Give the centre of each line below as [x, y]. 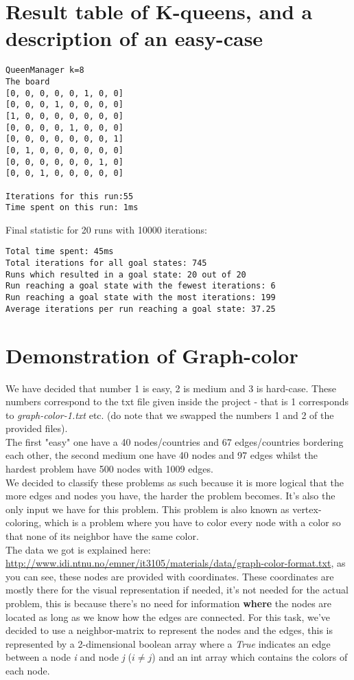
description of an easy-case [134, 38]
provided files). [37, 428]
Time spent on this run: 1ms [72, 208]
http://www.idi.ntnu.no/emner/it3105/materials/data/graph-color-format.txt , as [176, 563]
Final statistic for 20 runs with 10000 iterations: [106, 229]
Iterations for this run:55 [70, 196]
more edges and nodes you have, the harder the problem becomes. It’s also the [170, 496]
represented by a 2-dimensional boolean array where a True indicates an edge [168, 643]
